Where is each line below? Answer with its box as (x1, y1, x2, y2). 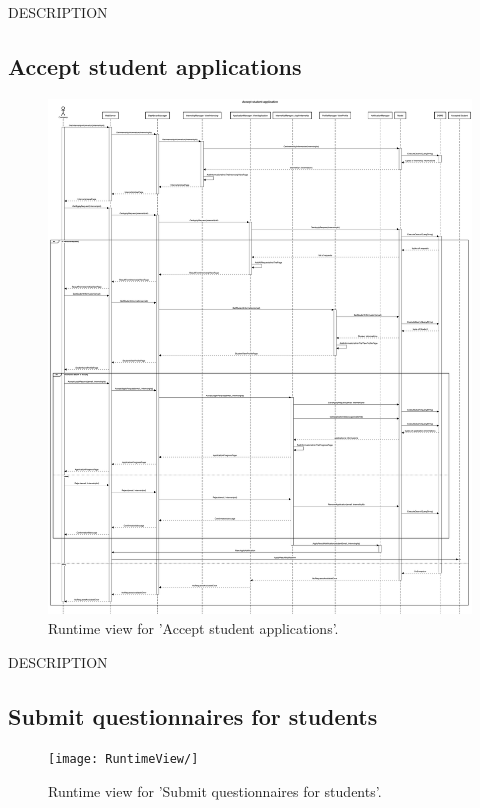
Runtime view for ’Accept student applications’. (48, 618, 339, 639)
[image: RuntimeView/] (48, 752, 199, 767)
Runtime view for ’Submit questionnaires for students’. (48, 781, 382, 802)
